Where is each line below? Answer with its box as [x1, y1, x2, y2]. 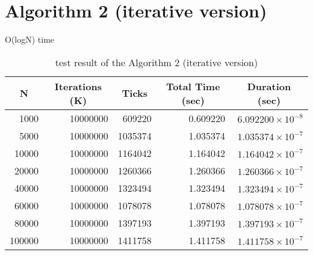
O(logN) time [5, 33, 55, 46]
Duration [247, 79, 291, 93]
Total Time [166, 79, 220, 93]
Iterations [54, 79, 102, 93]
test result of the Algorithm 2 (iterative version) [55, 55, 258, 69]
